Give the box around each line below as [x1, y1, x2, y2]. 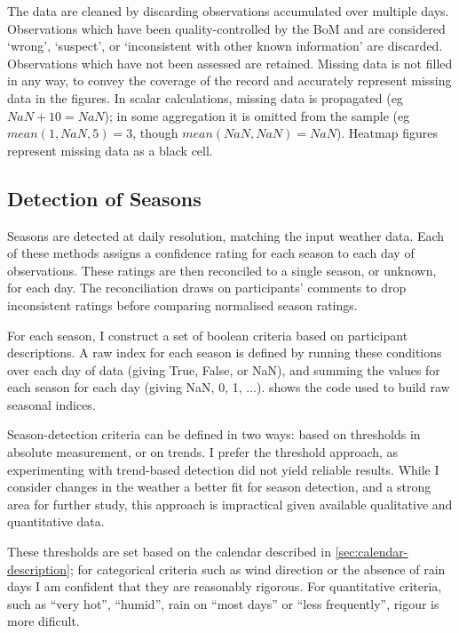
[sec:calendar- [335, 542, 408, 561]
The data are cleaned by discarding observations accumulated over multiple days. [7, 2, 449, 20]
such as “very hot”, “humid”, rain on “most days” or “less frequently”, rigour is [7, 594, 439, 613]
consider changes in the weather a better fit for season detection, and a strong [7, 477, 431, 496]
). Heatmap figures [336, 124, 438, 142]
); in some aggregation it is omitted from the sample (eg [104, 106, 410, 124]
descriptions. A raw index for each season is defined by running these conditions [7, 343, 442, 362]
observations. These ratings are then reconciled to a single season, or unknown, [7, 260, 437, 279]
